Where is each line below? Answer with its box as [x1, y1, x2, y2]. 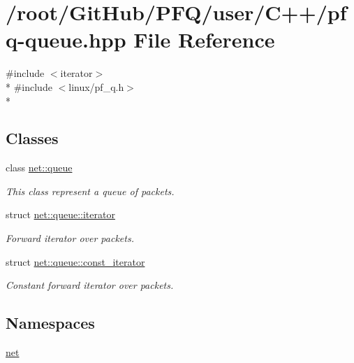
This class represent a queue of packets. [6, 183, 175, 198]
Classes [6, 127, 59, 149]
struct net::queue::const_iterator [6, 254, 145, 269]
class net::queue [6, 160, 73, 175]
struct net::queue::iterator [6, 207, 115, 222]
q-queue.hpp [6, 25, 126, 54]
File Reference [133, 25, 275, 54]
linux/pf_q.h [68, 79, 124, 94]
